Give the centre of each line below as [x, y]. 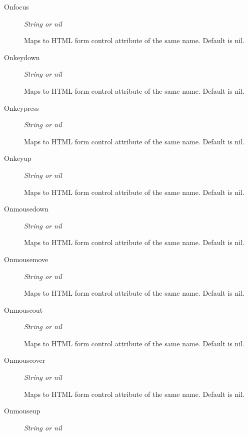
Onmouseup [22, 411]
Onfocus [16, 7]
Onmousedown [26, 209]
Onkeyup [18, 158]
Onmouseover [25, 360]
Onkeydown [22, 57]
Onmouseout [23, 309]
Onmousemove [26, 259]
